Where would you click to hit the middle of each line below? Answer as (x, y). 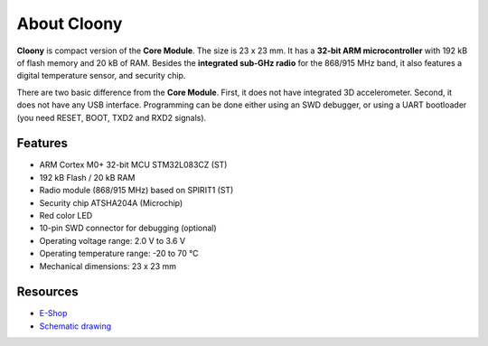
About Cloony (70, 23)
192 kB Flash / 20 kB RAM (87, 177)
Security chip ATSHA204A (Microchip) (111, 202)
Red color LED (66, 215)
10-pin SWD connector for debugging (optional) (128, 228)
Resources (47, 292)
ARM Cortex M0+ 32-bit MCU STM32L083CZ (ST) (133, 165)
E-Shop (53, 313)
